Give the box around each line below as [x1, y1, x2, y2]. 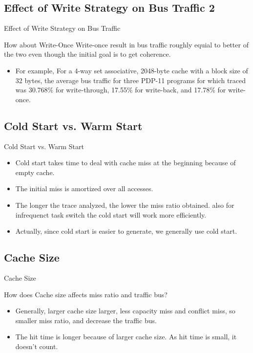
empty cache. [15, 167, 55, 177]
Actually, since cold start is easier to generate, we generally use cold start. [15, 226, 237, 236]
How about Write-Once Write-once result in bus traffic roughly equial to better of [4, 39, 249, 49]
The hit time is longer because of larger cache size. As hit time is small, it [15, 331, 237, 342]
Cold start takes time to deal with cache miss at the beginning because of [15, 157, 236, 168]
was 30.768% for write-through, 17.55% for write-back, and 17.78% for [15, 85, 226, 95]
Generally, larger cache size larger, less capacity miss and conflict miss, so [15, 306, 235, 316]
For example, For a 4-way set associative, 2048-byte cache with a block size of [15, 65, 248, 75]
